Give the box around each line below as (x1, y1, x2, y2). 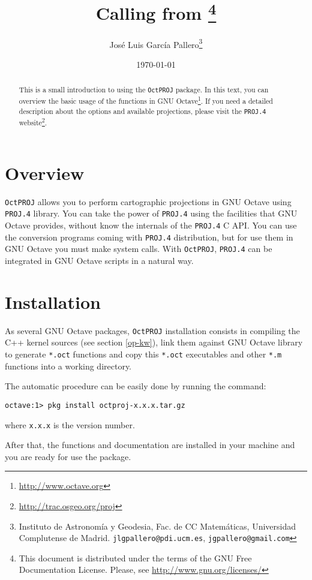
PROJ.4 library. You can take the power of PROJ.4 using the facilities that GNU (5, 207, 298, 220)
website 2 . (19, 116, 47, 128)
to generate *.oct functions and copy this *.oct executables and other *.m (5, 348, 282, 360)
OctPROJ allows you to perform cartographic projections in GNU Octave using (5, 195, 292, 208)
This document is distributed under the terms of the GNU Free (19, 551, 252, 564)
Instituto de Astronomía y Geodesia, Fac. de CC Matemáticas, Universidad (19, 519, 296, 532)
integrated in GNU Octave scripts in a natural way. (5, 254, 194, 267)
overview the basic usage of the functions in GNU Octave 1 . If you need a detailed (19, 94, 273, 106)
